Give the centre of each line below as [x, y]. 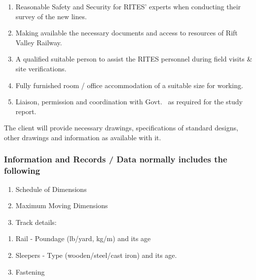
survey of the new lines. [51, 16]
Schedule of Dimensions [51, 189]
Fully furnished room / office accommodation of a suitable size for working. [129, 85]
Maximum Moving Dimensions [62, 205]
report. [26, 111]
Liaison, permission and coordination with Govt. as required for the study [129, 102]
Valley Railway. [39, 42]
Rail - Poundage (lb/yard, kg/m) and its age [83, 238]
